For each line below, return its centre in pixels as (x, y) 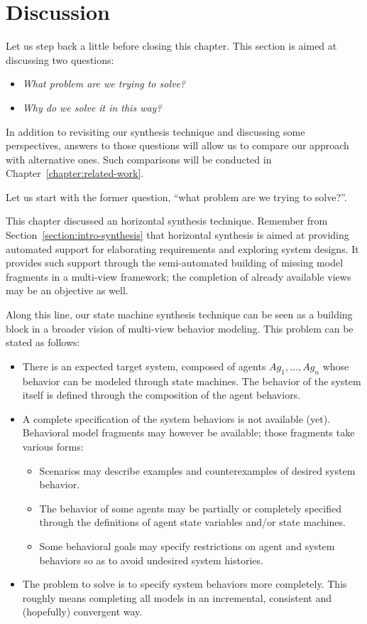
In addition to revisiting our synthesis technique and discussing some (155, 131)
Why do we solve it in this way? (92, 107)
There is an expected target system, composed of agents (144, 366)
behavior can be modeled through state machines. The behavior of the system (192, 381)
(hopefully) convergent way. (82, 612)
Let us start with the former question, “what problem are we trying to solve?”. (176, 197)
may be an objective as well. (67, 290)
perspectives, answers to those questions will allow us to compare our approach (177, 145)
